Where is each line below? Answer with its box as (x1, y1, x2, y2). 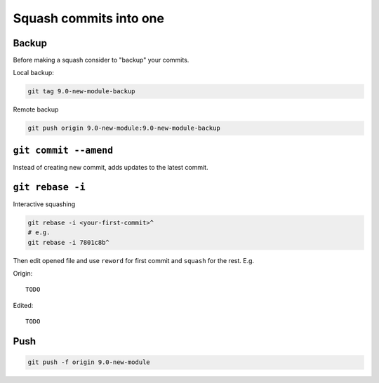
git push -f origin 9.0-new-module (27, 358, 150, 366)
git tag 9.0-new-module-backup (27, 88, 136, 95)
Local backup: (13, 69, 54, 77)
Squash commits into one (13, 11, 165, 26)
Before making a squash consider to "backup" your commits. (13, 56, 189, 65)
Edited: (13, 301, 34, 309)
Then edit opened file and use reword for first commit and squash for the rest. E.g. (13, 256, 255, 264)
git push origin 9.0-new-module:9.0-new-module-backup (27, 124, 220, 133)
